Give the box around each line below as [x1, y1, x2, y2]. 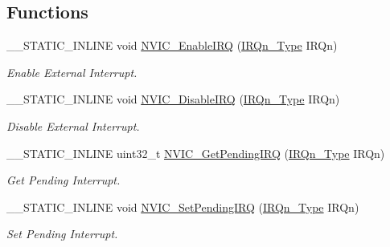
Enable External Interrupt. [6, 63, 138, 80]
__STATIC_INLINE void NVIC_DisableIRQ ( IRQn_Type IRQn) [6, 91, 340, 107]
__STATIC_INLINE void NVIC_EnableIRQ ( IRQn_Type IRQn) [6, 37, 338, 54]
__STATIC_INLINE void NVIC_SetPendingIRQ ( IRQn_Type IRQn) [6, 198, 359, 215]
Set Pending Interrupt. [6, 225, 118, 242]
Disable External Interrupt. [6, 117, 140, 134]
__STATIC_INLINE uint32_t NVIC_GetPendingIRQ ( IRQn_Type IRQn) [6, 144, 385, 161]
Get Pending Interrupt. [6, 172, 121, 188]
